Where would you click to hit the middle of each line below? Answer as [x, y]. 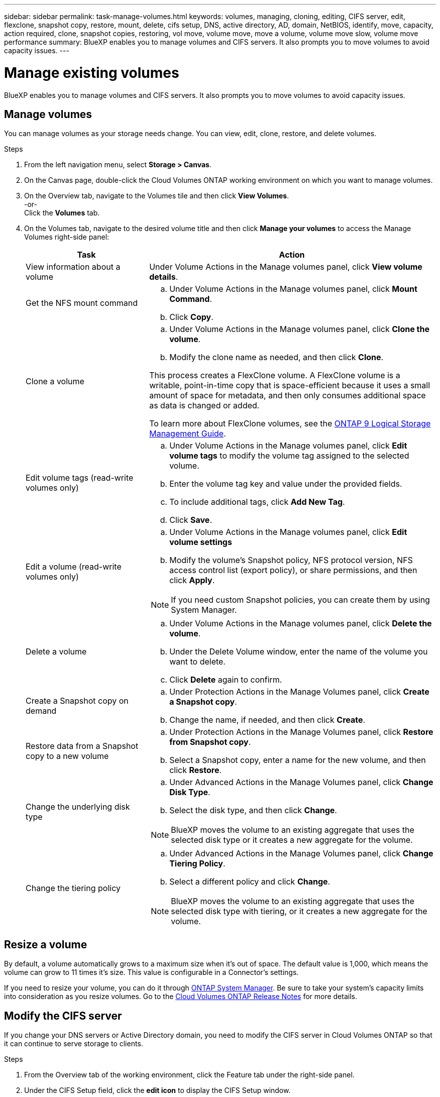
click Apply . [192, 580]
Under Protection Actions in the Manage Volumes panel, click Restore [301, 732]
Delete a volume [56, 652]
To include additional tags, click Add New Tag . [257, 502]
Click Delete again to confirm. [226, 680]
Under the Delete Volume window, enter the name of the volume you [299, 652]
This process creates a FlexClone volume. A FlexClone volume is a [275, 375]
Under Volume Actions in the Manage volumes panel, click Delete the [301, 624]
